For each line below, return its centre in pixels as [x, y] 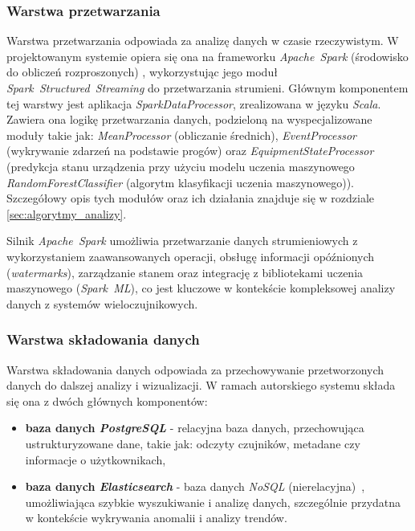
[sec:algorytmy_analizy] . [67, 213]
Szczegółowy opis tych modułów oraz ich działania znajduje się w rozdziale [191, 198]
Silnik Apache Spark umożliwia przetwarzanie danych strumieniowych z [182, 241]
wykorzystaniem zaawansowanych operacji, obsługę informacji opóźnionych [191, 256]
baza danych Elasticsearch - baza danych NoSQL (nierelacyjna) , [195, 486]
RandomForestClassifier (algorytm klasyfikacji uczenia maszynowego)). [180, 182]
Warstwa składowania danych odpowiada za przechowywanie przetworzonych [195, 369]
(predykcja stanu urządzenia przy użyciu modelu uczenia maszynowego [181, 166]
